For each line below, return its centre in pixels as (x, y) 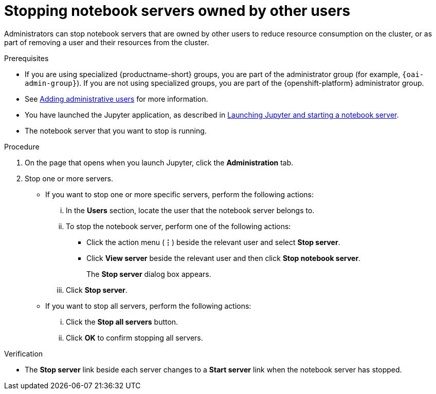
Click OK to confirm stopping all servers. (134, 337)
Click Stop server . (97, 290)
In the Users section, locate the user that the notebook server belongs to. (190, 210)
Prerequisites (26, 58)
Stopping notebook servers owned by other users (177, 11)
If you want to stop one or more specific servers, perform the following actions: (180, 194)
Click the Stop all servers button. (122, 322)
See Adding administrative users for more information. (116, 99)
